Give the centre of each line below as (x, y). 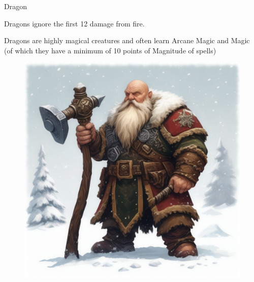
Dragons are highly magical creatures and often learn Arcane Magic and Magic (127, 40)
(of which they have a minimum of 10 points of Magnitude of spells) (110, 50)
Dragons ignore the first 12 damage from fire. (74, 23)
